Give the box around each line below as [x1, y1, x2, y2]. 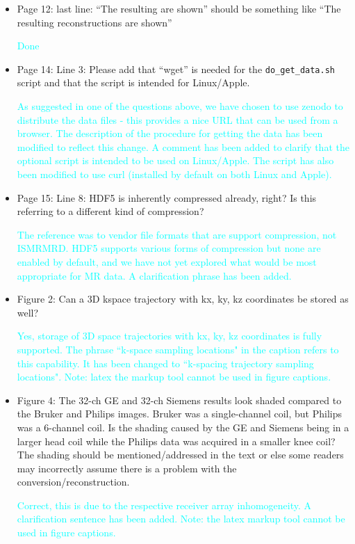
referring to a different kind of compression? [17, 204, 204, 218]
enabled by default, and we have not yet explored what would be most [17, 254, 317, 269]
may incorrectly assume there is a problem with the [17, 461, 237, 475]
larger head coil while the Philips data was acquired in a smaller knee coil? [17, 433, 336, 448]
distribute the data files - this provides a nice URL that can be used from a [17, 112, 338, 127]
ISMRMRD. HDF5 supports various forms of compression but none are [17, 241, 321, 255]
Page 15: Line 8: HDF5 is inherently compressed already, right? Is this [17, 190, 317, 205]
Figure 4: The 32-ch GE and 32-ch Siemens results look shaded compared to [17, 392, 342, 407]
